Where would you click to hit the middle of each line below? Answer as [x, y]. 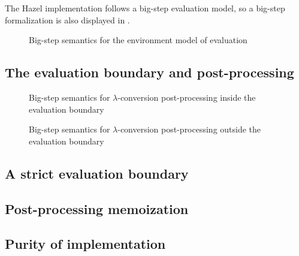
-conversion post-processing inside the [187, 97]
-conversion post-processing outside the [189, 129]
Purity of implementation [85, 244]
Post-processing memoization [97, 208]
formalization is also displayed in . [67, 19]
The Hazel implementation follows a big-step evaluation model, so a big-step [145, 8]
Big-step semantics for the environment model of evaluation [138, 40]
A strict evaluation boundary [97, 173]
